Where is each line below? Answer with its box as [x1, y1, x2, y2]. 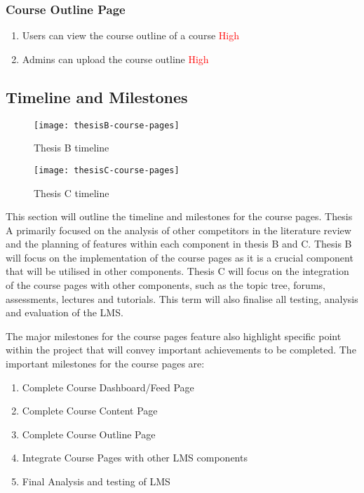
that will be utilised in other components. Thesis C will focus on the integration [6, 264, 349, 278]
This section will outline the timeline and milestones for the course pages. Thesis [6, 209, 353, 224]
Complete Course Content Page [22, 403, 158, 418]
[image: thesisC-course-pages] [34, 165, 180, 175]
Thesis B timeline [34, 140, 109, 155]
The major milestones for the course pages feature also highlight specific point [6, 328, 342, 343]
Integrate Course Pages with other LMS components [22, 450, 248, 465]
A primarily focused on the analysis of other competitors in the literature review [6, 222, 351, 237]
